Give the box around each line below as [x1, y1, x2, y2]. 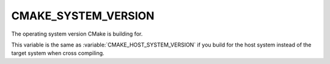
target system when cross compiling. [11, 50, 105, 57]
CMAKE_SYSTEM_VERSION [11, 9, 155, 22]
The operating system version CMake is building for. [11, 30, 143, 37]
